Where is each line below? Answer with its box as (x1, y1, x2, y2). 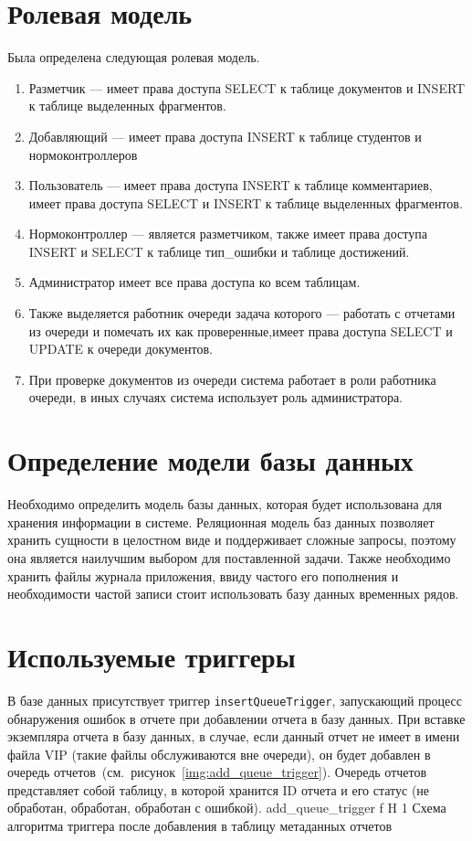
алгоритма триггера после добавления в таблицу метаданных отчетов (7, 816, 393, 836)
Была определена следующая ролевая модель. (7, 48, 260, 67)
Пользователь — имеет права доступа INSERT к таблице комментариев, (28, 176, 433, 195)
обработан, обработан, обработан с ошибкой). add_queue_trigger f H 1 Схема (7, 798, 446, 817)
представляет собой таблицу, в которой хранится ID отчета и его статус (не (7, 780, 430, 799)
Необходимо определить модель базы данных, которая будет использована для (7, 495, 443, 514)
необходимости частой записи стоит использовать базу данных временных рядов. (7, 584, 459, 603)
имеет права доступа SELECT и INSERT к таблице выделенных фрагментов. (28, 193, 463, 212)
